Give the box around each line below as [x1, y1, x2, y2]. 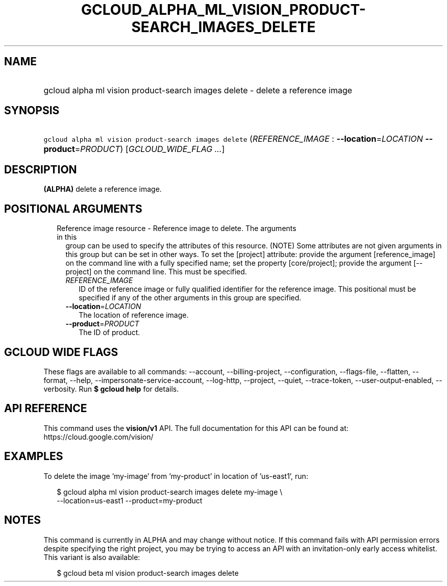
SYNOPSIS [4, 104, 60, 117]
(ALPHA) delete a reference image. [43, 185, 162, 194]
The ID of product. [79, 328, 140, 337]
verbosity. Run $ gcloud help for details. [43, 384, 179, 393]
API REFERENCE [4, 402, 87, 415]
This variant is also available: [43, 552, 140, 562]
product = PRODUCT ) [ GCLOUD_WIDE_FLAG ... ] [43, 144, 225, 155]
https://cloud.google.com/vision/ [43, 432, 154, 441]
